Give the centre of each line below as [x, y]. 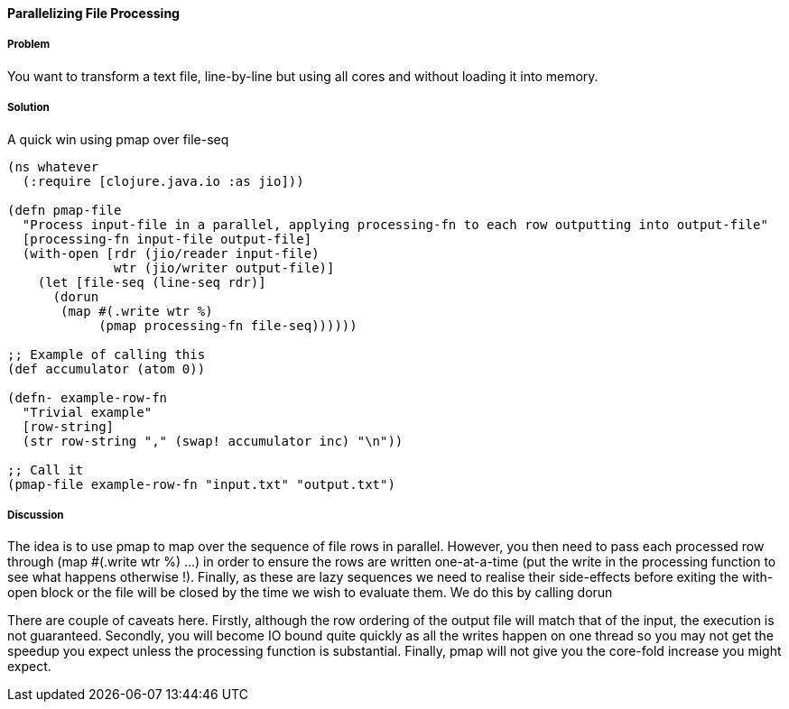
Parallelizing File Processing [93, 13]
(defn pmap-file [65, 210]
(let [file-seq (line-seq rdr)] [152, 282]
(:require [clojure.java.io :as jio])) [163, 181]
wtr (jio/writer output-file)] [224, 267]
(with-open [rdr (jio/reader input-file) [171, 253]
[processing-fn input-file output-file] [167, 239]
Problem [29, 45]
